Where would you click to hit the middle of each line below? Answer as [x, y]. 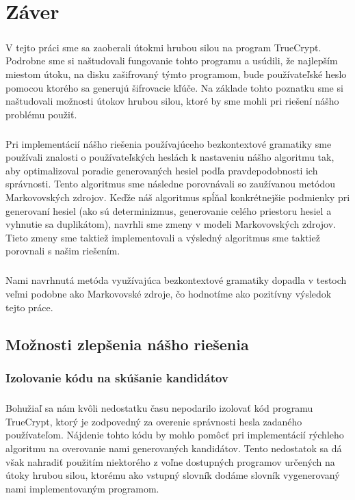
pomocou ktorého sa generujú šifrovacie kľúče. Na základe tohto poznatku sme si [174, 87]
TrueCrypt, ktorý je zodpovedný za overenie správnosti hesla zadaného [154, 421]
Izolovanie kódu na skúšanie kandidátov [117, 377]
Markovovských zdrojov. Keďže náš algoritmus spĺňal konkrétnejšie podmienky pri [178, 197]
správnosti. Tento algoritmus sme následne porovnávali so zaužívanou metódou [171, 184]
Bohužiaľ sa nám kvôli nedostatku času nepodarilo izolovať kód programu [159, 408]
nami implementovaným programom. [82, 488]
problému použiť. [41, 114]
